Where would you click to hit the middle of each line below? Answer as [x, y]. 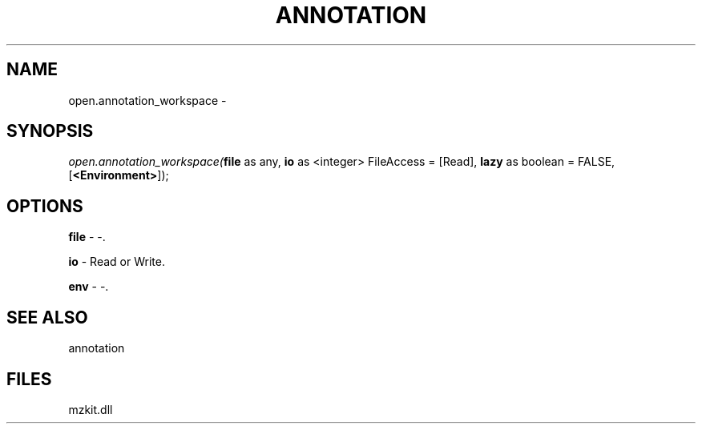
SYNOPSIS [50, 131]
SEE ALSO [47, 317]
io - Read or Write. [117, 262]
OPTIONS [45, 206]
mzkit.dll [91, 409]
